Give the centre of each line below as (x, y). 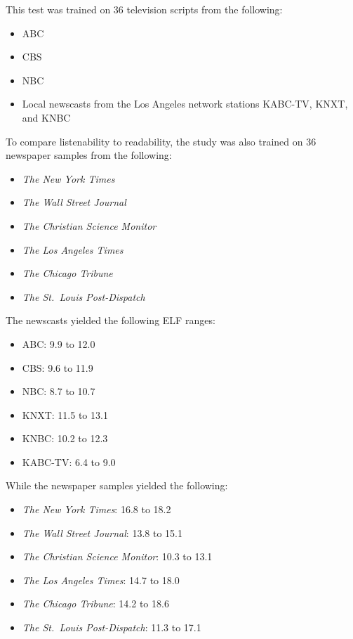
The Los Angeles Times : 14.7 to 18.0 (101, 580)
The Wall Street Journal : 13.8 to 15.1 (102, 532)
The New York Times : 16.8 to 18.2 (96, 509)
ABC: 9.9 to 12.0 (59, 343)
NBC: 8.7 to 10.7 (59, 391)
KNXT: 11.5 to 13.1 (65, 414)
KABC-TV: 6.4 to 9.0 (69, 461)
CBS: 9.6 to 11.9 (58, 367)
